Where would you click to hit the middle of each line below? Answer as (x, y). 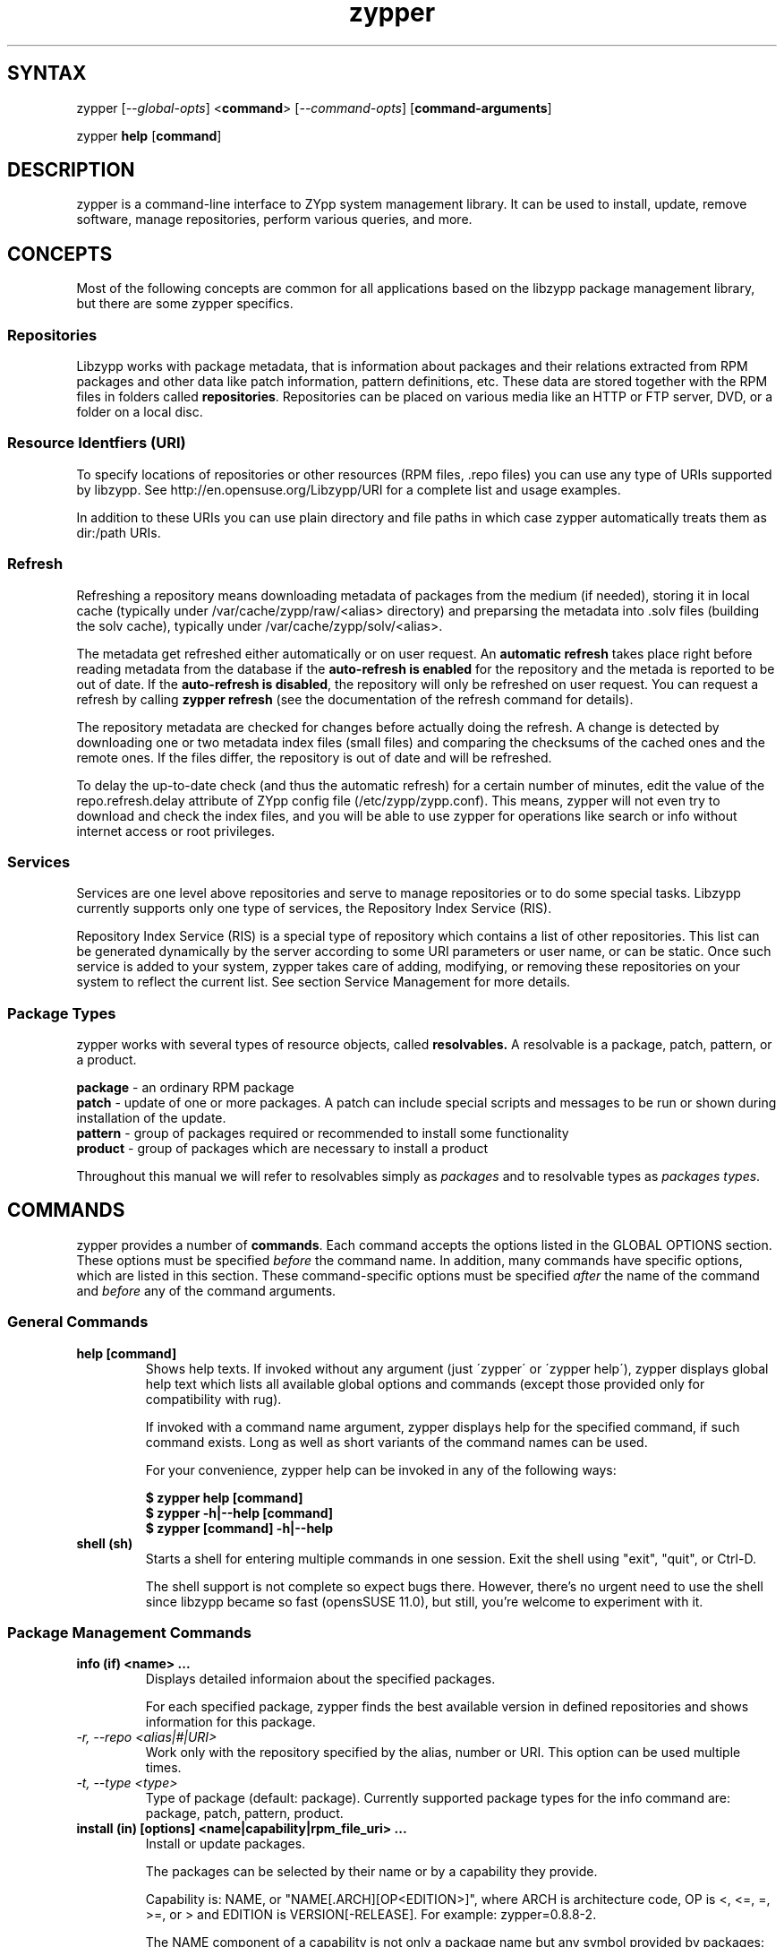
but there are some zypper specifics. (185, 304)
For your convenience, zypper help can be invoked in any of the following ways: (381, 1469)
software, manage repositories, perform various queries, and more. (274, 220)
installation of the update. (151, 1118)
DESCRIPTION (71, 170)
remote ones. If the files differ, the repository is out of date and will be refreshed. (314, 757)
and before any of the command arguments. (206, 1290)
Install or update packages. (226, 1844)
